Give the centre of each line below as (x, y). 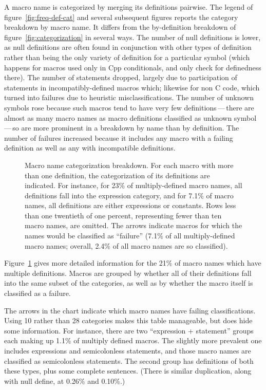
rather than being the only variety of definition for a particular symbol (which (127, 57)
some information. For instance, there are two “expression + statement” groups (129, 330)
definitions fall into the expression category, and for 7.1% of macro (129, 195)
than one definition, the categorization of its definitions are (117, 175)
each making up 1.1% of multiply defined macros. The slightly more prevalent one (133, 340)
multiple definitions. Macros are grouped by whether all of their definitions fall (128, 273)
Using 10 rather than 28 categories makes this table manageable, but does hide (128, 320)
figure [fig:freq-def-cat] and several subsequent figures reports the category (121, 17)
